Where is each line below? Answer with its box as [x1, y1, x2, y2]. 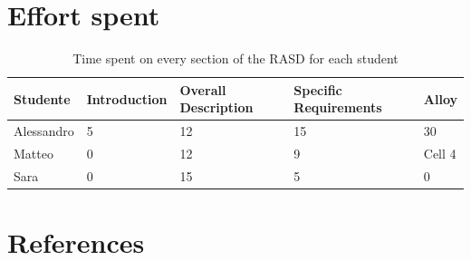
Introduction [86, 89, 168, 108]
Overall [179, 80, 226, 99]
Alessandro [14, 121, 74, 140]
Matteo [14, 144, 53, 162]
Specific [293, 80, 342, 99]
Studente [14, 89, 71, 108]
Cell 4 [423, 144, 457, 162]
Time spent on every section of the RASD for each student [72, 49, 399, 68]
